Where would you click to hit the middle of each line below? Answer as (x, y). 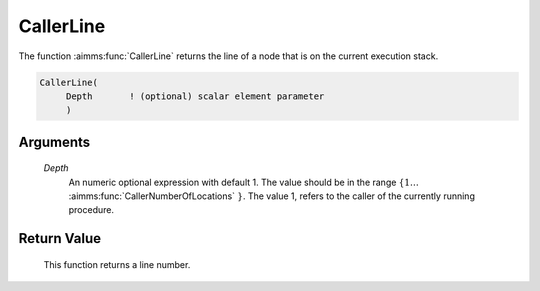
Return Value (60, 238)
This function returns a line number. (117, 264)
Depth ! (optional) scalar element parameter (195, 96)
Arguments (54, 141)
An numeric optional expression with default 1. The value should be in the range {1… (243, 182)
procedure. (91, 210)
